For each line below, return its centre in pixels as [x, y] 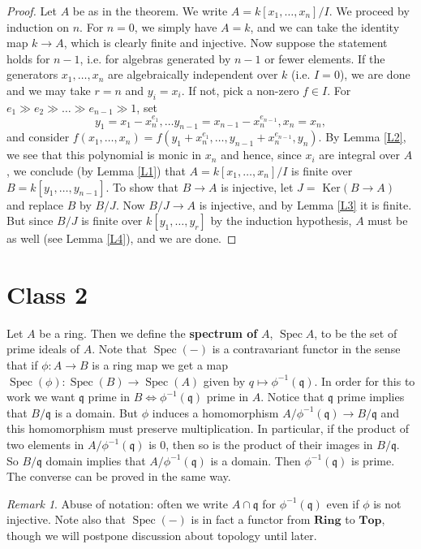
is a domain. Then [256, 460]
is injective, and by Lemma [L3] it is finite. [305, 204]
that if [22, 365]
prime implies [371, 397]
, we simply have [176, 26]
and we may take [49, 90]
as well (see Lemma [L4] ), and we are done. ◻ [122, 238]
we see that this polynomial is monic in [104, 155]
